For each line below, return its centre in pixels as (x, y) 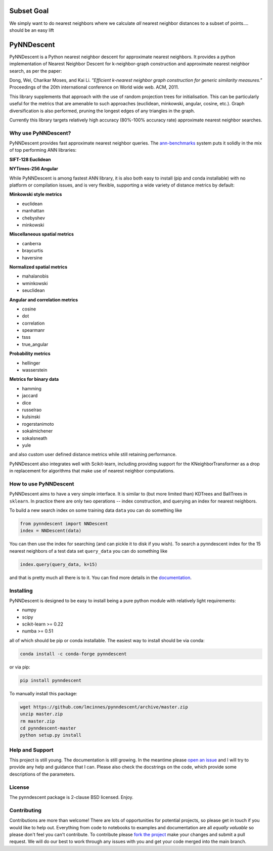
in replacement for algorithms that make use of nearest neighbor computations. (92, 471)
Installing (21, 591)
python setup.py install (51, 735)
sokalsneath (35, 438)
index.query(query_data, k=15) (59, 564)
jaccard (30, 396)
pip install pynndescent (51, 680)
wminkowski (35, 283)
